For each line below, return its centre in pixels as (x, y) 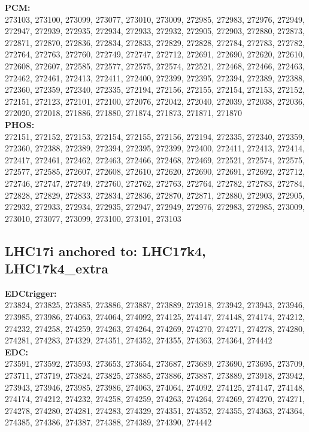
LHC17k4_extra (57, 268)
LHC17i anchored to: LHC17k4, (105, 250)
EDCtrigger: (31, 293)
